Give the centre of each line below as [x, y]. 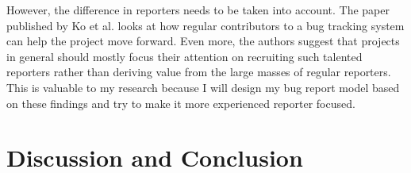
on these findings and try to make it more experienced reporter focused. [181, 103]
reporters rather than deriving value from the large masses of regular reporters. [199, 72]
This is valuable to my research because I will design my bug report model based [203, 87]
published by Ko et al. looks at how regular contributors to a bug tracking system [205, 25]
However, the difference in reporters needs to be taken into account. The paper [198, 10]
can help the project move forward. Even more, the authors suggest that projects [203, 41]
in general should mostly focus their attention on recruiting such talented [184, 56]
